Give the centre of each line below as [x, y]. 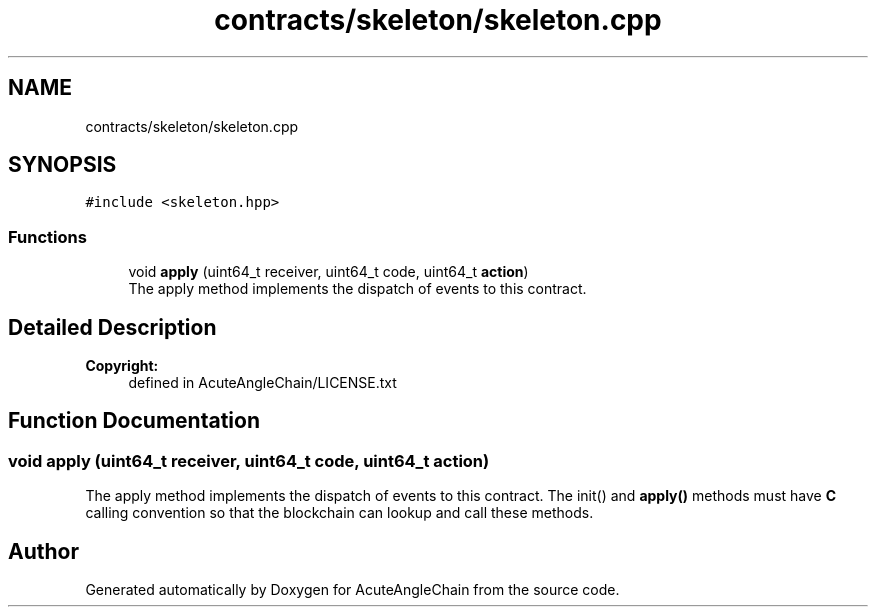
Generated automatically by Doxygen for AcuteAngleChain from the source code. [352, 590]
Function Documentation [134, 421]
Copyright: [122, 366]
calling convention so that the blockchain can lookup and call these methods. [339, 513]
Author [43, 551]
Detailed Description [112, 327]
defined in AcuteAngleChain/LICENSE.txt [262, 383]
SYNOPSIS [62, 165]
